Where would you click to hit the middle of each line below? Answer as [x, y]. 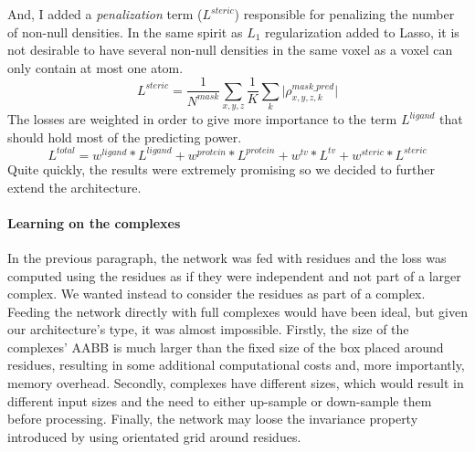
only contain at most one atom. [95, 67]
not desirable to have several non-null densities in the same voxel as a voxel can [230, 50]
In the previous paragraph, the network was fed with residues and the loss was [227, 257]
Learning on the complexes [94, 222]
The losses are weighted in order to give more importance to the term [202, 119]
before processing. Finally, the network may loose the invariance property [213, 419]
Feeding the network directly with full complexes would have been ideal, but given [237, 311]
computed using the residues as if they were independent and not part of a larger [234, 275]
